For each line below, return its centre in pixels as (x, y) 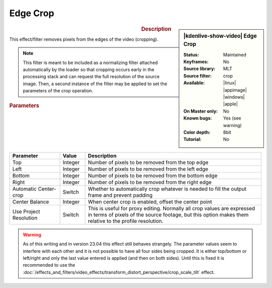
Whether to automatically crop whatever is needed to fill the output (167, 189)
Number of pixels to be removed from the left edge (148, 169)
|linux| (230, 83)
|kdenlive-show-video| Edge (220, 36)
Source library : (199, 69)
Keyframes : (196, 62)
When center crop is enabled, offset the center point (150, 202)
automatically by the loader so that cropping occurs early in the (89, 69)
